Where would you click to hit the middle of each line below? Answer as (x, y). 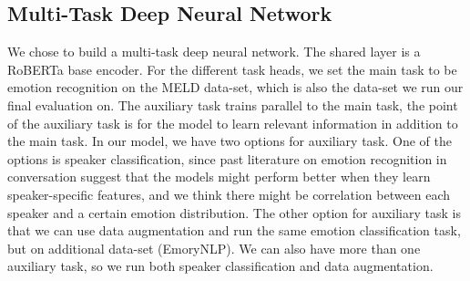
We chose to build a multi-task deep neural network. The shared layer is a (214, 52)
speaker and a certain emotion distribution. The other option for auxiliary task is (234, 212)
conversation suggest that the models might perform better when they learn (219, 177)
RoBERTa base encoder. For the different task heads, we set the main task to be (232, 69)
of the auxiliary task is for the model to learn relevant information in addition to (233, 123)
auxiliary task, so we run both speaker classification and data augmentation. (220, 266)
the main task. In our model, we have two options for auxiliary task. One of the (230, 141)
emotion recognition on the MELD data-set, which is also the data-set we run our (235, 87)
